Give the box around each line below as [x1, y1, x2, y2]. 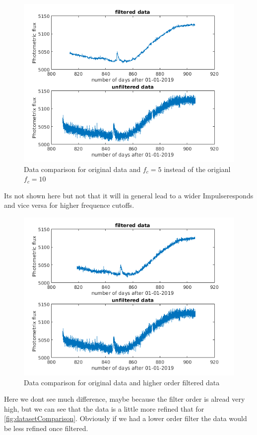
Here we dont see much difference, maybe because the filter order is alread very [4, 394, 245, 404]
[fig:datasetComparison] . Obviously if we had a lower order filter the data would [4, 413, 247, 424]
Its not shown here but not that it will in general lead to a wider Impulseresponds [4, 190, 254, 200]
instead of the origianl [164, 164, 231, 174]
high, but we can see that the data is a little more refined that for [4, 403, 204, 414]
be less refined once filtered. [4, 423, 88, 433]
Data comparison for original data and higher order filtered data [24, 377, 220, 387]
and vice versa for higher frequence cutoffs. [4, 200, 134, 210]
